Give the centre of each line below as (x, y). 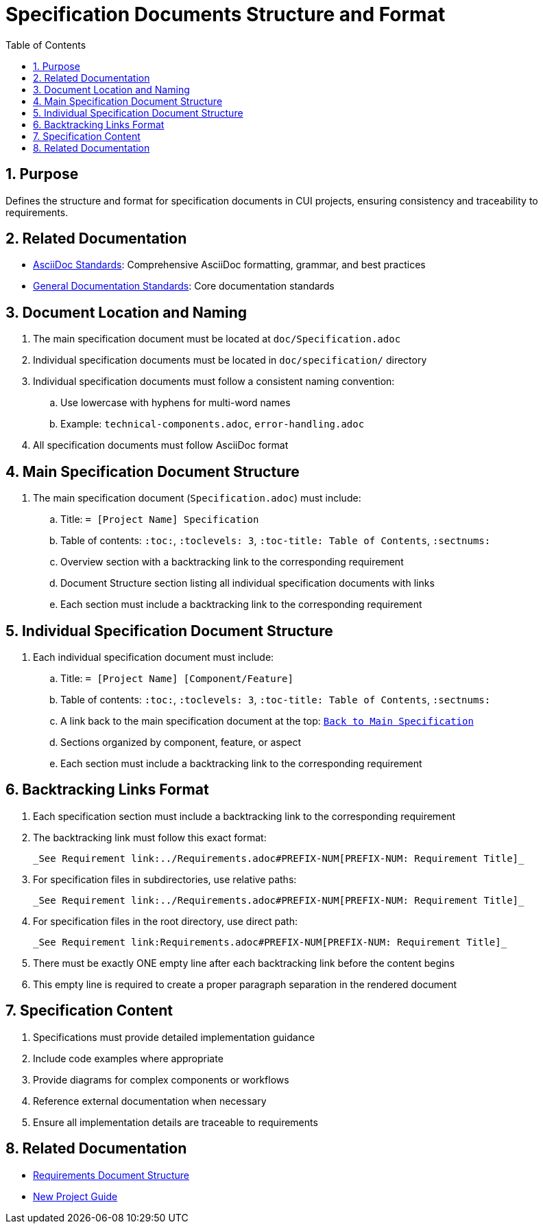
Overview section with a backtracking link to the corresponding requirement (232, 562)
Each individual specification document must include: (154, 657)
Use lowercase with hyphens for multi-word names (176, 403)
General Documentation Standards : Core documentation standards (184, 286)
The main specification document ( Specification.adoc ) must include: (197, 498)
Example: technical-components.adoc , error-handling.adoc (213, 424)
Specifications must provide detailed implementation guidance (174, 1037)
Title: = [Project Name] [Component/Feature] (177, 678)
